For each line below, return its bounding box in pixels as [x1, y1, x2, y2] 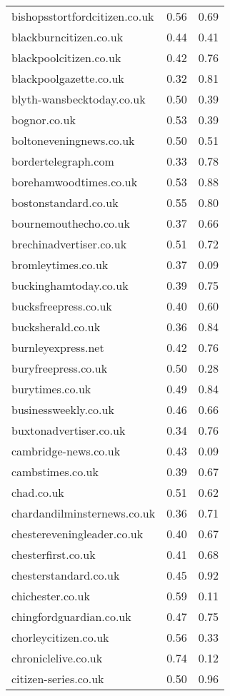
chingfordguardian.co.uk [11, 608, 131, 625]
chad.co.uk [11, 484, 64, 500]
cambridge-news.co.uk [11, 443, 121, 459]
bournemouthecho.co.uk [11, 215, 130, 231]
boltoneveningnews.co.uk [11, 132, 135, 148]
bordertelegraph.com [11, 153, 114, 169]
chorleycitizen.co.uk [11, 629, 109, 645]
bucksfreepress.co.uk [11, 298, 112, 314]
